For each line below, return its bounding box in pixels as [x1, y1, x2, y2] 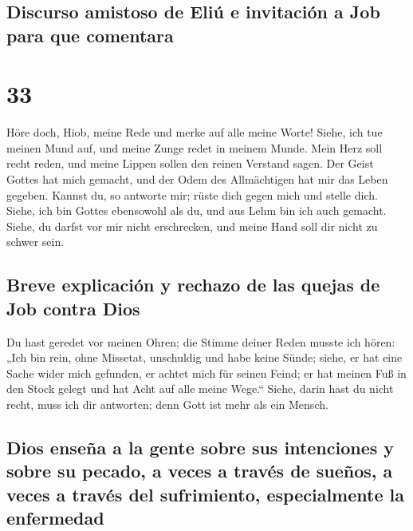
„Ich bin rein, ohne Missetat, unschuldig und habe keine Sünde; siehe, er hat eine [6, 349, 403, 366]
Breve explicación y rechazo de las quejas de [6, 272, 380, 297]
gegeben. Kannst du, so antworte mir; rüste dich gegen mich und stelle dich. [6, 186, 378, 203]
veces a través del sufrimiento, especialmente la [6, 481, 404, 506]
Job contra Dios [6, 295, 140, 320]
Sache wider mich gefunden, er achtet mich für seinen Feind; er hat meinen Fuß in [6, 364, 407, 381]
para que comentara [6, 22, 174, 47]
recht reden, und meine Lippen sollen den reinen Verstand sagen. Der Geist [6, 155, 374, 172]
